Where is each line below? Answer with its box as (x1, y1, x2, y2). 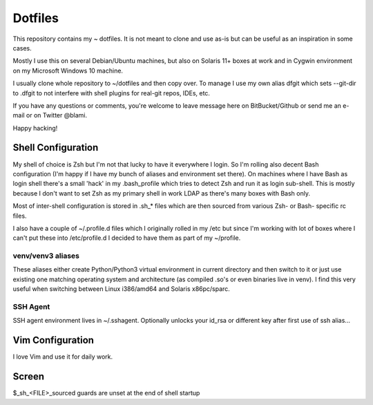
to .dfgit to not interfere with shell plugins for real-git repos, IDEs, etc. (12, 88, 211, 97)
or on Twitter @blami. (26, 111, 88, 120)
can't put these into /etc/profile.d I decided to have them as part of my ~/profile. (12, 234, 241, 242)
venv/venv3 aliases (12, 251, 79, 261)
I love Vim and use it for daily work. (12, 352, 113, 361)
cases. (12, 44, 32, 52)
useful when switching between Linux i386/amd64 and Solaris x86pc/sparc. (12, 285, 231, 293)
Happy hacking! (12, 124, 58, 132)
